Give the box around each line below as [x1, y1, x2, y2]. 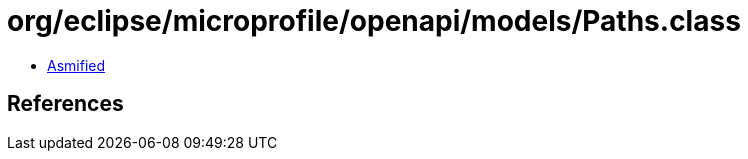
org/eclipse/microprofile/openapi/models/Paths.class [7, 4, 741, 38]
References [7, 91, 124, 117]
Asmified [47, 56, 106, 74]
